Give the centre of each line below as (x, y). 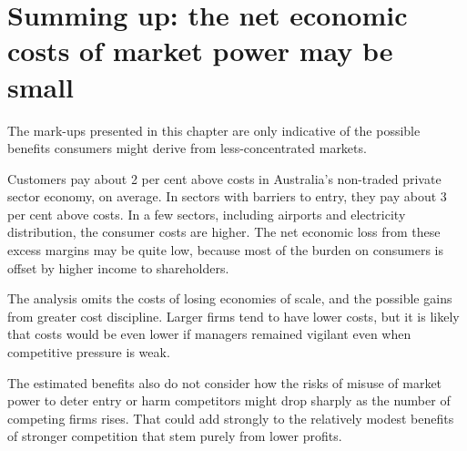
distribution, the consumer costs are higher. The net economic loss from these (224, 232)
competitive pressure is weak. (89, 352)
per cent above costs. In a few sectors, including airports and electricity (207, 214)
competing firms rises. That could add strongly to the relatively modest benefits (231, 418)
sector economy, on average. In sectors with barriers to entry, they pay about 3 (227, 196)
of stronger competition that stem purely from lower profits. (175, 436)
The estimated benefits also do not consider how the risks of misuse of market (225, 382)
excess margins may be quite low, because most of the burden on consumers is (225, 250)
